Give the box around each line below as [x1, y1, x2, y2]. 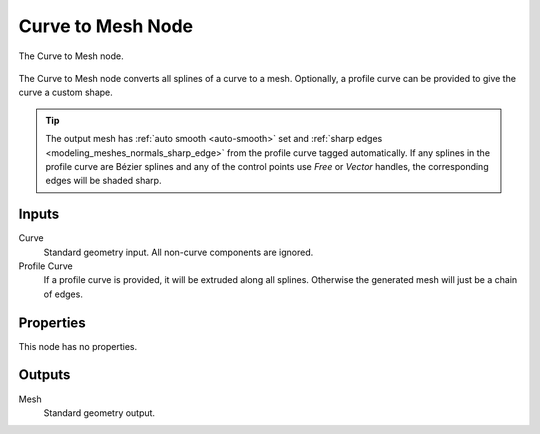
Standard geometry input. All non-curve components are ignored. [43, 246, 314, 258]
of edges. [43, 288, 84, 300]
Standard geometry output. [43, 406, 155, 419]
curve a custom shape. [18, 86, 114, 99]
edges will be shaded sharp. [45, 175, 162, 187]
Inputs [18, 206, 60, 223]
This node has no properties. [18, 340, 138, 352]
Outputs [18, 366, 71, 384]
